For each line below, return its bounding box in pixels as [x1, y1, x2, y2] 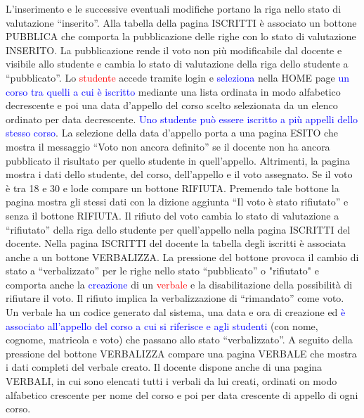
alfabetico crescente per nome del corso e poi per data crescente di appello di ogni [6, 387, 358, 402]
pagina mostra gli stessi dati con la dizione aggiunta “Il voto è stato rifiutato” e [6, 194, 349, 209]
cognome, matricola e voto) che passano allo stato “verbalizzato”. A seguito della [6, 332, 353, 347]
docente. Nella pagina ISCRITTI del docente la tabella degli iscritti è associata [6, 236, 346, 251]
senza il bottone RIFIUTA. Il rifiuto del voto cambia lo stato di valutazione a [6, 208, 339, 222]
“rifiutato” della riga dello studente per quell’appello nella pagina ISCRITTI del [6, 222, 351, 236]
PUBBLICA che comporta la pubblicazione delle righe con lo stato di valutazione [6, 29, 356, 44]
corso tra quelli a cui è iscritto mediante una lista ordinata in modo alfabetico [6, 84, 341, 99]
